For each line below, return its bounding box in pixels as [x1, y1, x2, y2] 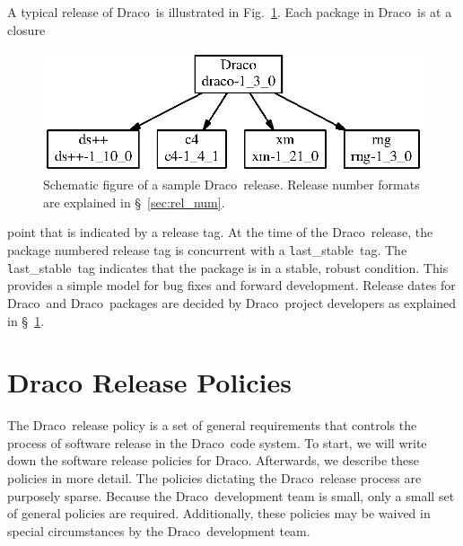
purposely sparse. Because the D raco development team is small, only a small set [7, 486, 455, 505]
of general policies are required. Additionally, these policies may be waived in [7, 504, 431, 523]
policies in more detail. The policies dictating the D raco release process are [7, 469, 422, 487]
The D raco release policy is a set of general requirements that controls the [7, 416, 417, 435]
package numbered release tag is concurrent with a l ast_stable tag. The [7, 241, 407, 259]
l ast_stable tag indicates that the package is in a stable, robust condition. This [7, 258, 449, 277]
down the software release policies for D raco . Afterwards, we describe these [7, 451, 419, 470]
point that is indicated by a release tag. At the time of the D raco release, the [7, 223, 433, 242]
